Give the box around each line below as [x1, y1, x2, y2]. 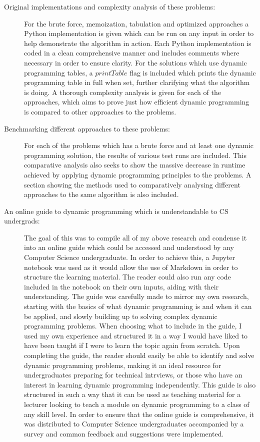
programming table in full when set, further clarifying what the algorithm [24, 77, 250, 87]
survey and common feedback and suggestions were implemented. [24, 428, 224, 438]
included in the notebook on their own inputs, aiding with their [24, 281, 219, 291]
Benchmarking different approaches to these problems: [4, 123, 170, 133]
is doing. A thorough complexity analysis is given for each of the [24, 86, 221, 97]
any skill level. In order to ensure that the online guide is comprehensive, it [24, 408, 254, 419]
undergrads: [4, 215, 40, 226]
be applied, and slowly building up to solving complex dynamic [24, 310, 217, 321]
